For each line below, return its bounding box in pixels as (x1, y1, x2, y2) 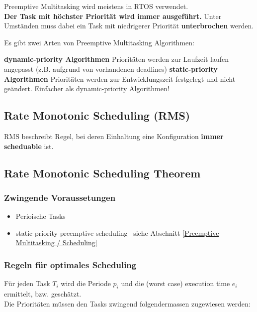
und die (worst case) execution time (121, 278, 230, 289)
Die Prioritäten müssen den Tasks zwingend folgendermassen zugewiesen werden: (4, 298, 251, 309)
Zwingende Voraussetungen (4, 191, 116, 203)
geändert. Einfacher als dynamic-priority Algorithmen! (4, 83, 170, 94)
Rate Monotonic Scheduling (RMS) (4, 108, 190, 123)
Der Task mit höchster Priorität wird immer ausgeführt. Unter (4, 10, 222, 21)
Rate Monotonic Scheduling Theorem (4, 165, 201, 180)
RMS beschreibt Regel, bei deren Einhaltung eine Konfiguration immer (4, 131, 224, 141)
